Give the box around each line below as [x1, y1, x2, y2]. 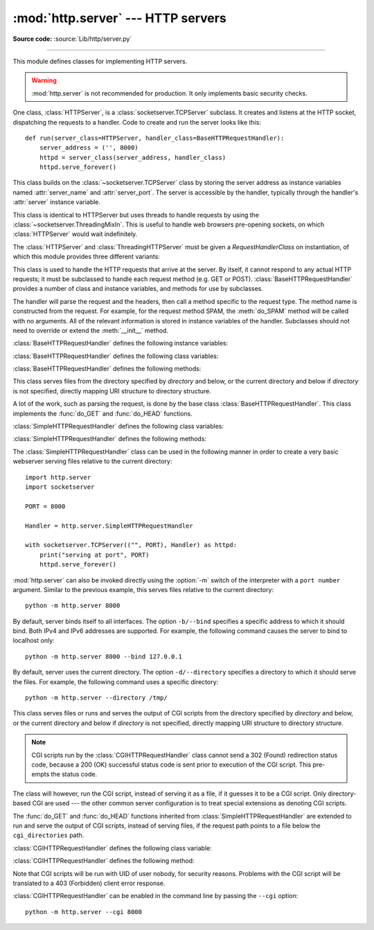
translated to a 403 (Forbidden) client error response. [12, 879, 166, 887]
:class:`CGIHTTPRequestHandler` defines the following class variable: [12, 843, 213, 852]
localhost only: [12, 636, 55, 645]
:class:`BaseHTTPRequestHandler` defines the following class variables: [12, 352, 219, 360]
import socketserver [25, 483, 95, 491]
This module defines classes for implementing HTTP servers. [12, 57, 188, 65]
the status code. [51, 770, 97, 778]
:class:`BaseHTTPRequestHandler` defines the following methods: [12, 364, 202, 373]
